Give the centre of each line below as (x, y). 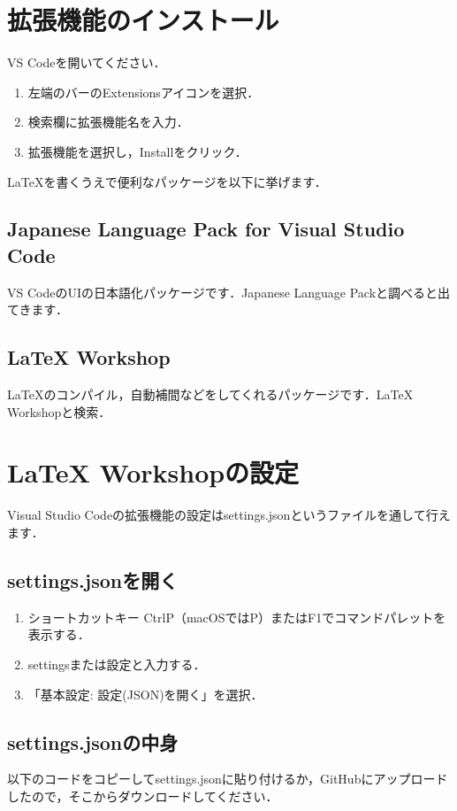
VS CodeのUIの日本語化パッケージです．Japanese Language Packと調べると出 (229, 292)
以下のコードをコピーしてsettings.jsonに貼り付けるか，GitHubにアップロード (228, 779)
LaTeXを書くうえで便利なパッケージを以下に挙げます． (167, 181)
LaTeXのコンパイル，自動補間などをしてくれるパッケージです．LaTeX (210, 394)
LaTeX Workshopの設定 (153, 472)
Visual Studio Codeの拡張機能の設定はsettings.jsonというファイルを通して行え (229, 515)
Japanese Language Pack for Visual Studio (206, 229)
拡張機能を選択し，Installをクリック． (137, 151)
